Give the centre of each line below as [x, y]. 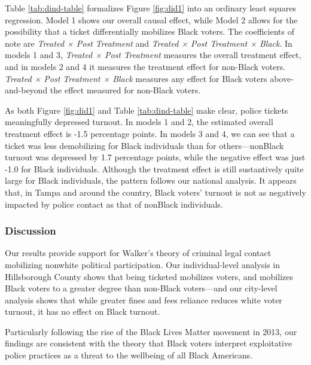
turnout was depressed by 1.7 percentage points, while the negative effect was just [155, 157]
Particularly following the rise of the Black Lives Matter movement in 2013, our [151, 331]
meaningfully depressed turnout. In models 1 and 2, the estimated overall [139, 122]
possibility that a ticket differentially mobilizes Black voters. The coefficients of [150, 31]
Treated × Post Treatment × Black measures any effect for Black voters [136, 78]
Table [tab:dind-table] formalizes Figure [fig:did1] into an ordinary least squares [150, 8]
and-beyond [26, 90]
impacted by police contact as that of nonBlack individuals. [114, 204]
